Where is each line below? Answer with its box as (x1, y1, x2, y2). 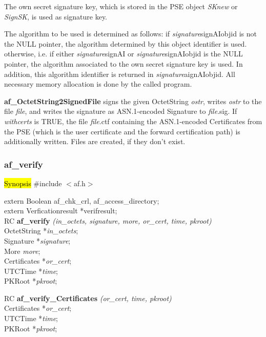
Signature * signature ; (4, 235, 71, 246)
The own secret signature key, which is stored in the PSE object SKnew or (4, 1, 238, 11)
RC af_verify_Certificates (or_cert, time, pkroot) (4, 292, 172, 303)
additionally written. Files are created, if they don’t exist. (4, 136, 186, 147)
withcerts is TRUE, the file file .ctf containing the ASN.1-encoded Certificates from (4, 115, 262, 126)
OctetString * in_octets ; (4, 225, 78, 236)
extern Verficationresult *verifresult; (4, 205, 117, 216)
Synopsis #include (4, 177, 62, 188)
